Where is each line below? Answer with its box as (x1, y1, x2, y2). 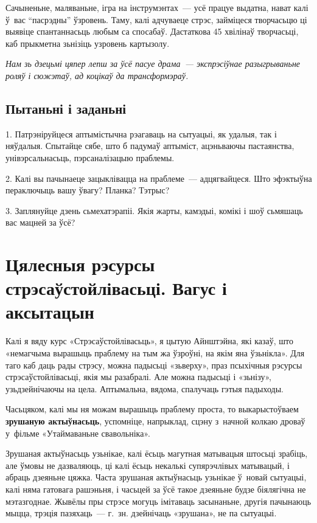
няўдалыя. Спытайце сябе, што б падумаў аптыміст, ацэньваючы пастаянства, (5, 139, 294, 152)
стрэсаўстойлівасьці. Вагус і (5, 275, 227, 300)
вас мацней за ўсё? (5, 216, 75, 229)
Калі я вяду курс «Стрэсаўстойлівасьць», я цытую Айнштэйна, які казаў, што (5, 334, 294, 347)
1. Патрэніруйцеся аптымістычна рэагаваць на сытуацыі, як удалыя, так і (5, 127, 277, 140)
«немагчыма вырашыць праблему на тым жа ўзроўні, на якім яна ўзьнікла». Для (5, 347, 305, 359)
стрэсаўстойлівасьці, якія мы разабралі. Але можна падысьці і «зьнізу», (5, 370, 271, 383)
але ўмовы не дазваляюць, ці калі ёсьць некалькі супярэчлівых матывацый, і (5, 459, 290, 471)
